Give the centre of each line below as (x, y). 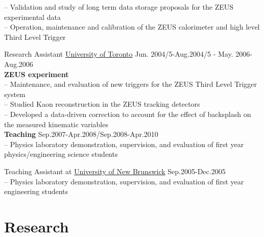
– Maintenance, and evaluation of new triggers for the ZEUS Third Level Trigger (130, 84)
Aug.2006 (19, 64)
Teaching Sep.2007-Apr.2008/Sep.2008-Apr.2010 (81, 134)
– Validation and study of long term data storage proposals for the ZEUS (119, 7)
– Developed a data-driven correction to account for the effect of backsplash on (128, 114)
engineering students (36, 191)
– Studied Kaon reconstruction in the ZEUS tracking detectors (102, 104)
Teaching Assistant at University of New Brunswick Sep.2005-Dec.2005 (115, 171)
